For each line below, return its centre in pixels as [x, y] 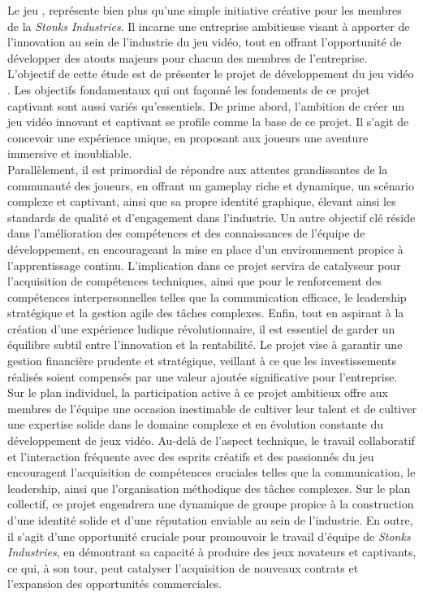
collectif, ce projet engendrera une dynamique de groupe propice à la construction [211, 504]
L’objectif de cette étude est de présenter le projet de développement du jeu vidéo [211, 74]
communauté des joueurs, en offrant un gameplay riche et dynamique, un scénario [211, 185]
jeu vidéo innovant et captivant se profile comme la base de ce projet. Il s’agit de [208, 122]
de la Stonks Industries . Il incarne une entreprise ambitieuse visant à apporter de [209, 26]
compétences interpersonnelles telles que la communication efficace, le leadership [207, 296]
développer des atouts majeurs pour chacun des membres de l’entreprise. [188, 57]
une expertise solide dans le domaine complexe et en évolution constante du [196, 424]
